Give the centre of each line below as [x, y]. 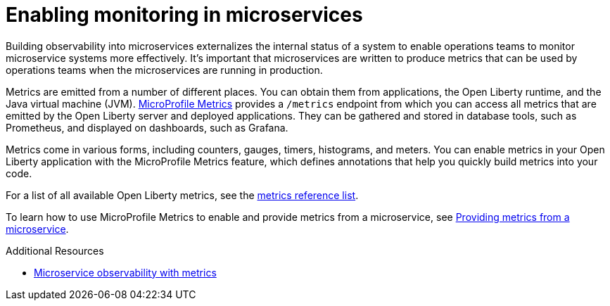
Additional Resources [55, 250]
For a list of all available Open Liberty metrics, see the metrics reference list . [182, 195]
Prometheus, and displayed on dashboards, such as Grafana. [147, 127]
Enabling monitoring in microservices [184, 15]
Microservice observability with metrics [125, 272]
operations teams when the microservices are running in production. [164, 70]
